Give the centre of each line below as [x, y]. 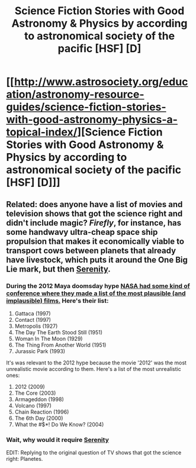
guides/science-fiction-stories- [86, 107]
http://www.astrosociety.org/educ [101, 82]
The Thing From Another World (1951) [60, 345]
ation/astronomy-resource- [75, 94]
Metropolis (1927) [36, 326]
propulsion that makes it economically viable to [95, 241]
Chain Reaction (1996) [42, 412]
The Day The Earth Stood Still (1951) [58, 332]
